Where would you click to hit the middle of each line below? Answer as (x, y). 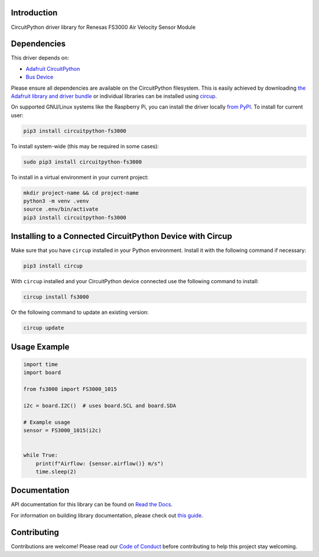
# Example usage (47, 422)
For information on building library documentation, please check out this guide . (107, 515)
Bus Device (40, 77)
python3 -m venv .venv (56, 201)
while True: (41, 455)
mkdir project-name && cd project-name (81, 193)
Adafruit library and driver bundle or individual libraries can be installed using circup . (114, 96)
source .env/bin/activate (61, 209)
